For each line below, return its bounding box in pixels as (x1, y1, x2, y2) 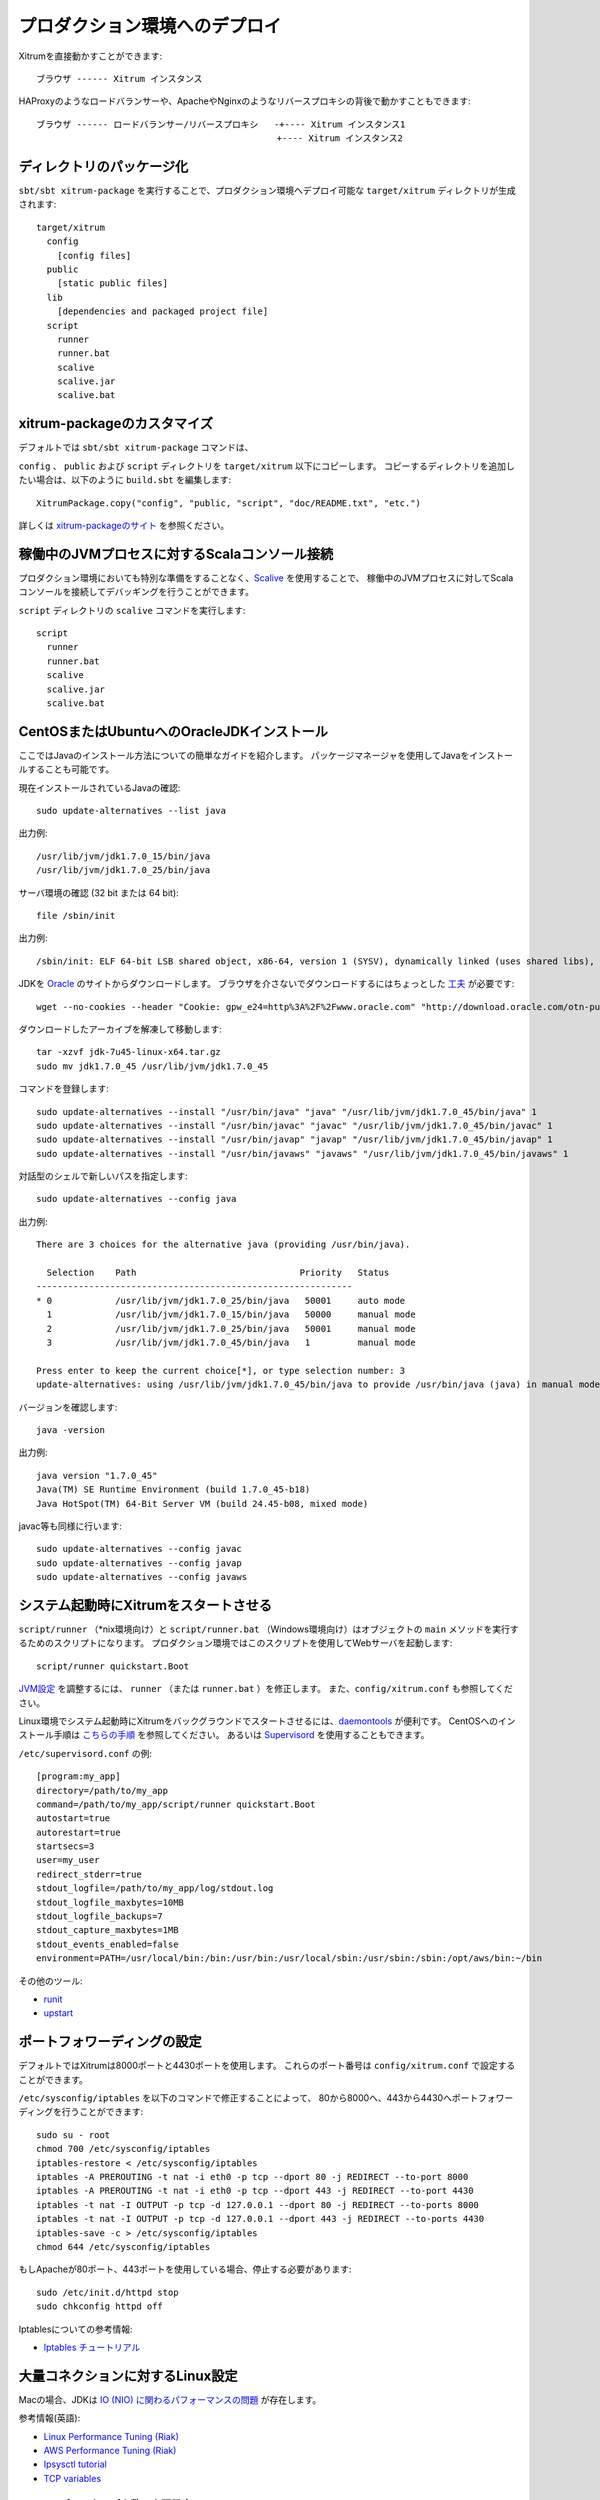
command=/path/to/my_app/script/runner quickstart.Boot (36, 1798, 316, 1810)
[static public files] (56, 278, 169, 289)
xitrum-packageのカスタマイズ (18, 415, 214, 432)
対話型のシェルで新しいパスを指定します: (18, 1170, 189, 1182)
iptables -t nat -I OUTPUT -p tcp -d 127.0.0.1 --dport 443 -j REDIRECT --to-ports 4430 (36, 2213, 485, 2225)
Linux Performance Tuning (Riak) (43, 2430, 180, 2442)
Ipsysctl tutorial (43, 2458, 107, 2470)
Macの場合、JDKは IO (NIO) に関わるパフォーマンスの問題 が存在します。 (18, 2393, 322, 2405)
